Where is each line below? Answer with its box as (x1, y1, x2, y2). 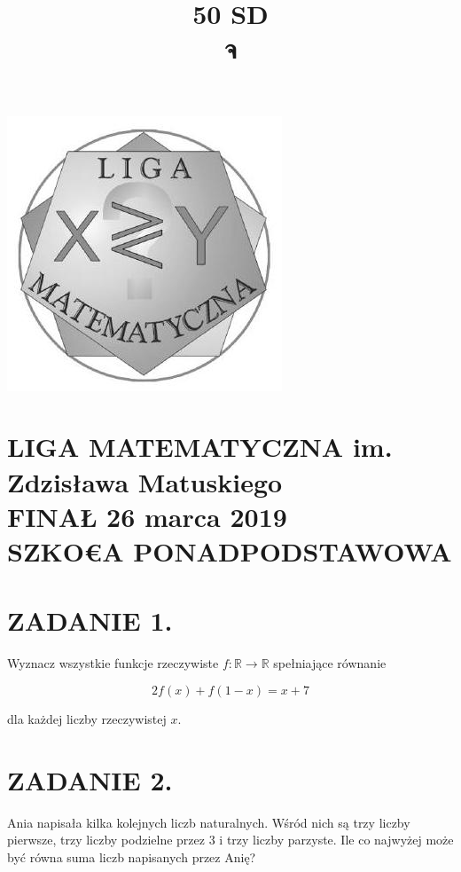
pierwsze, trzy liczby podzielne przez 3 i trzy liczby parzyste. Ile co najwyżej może (7, 830, 454, 849)
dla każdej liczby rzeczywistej (7, 709, 167, 727)
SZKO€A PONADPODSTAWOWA (7, 532, 452, 569)
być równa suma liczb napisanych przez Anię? (7, 847, 256, 866)
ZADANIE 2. (7, 761, 173, 797)
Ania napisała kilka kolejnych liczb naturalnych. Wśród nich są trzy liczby (7, 813, 410, 831)
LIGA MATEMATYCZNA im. (7, 428, 393, 465)
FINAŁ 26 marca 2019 (7, 498, 287, 534)
